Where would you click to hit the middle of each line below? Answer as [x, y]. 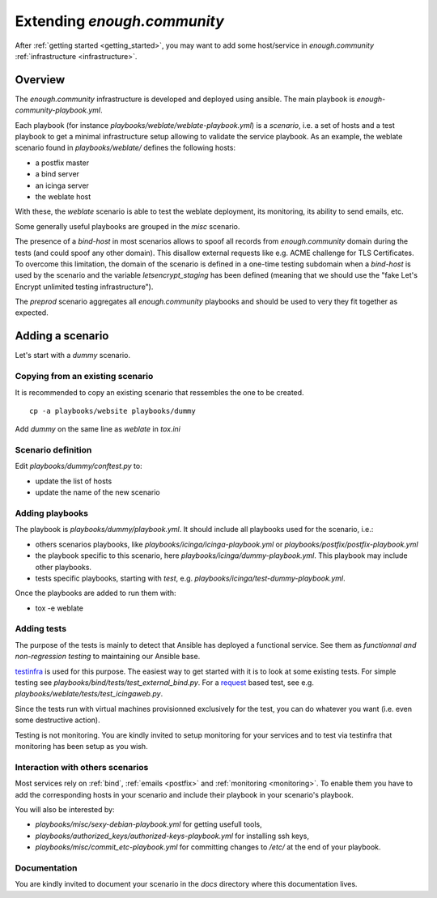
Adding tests [41, 629]
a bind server [57, 174]
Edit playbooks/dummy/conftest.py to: [78, 466]
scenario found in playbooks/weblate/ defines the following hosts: [125, 148]
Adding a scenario [62, 336]
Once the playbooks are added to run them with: [96, 593]
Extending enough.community [119, 21]
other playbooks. [64, 567]
